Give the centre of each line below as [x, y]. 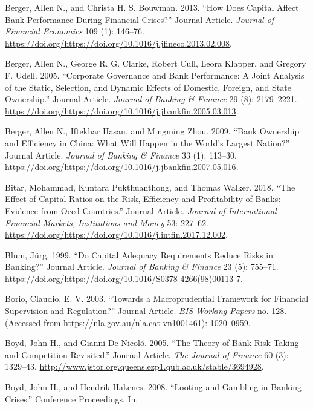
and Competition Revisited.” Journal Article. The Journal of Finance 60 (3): [147, 354]
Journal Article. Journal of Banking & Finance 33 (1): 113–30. [121, 155]
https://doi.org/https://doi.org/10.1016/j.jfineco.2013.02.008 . [118, 43]
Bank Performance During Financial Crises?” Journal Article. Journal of [140, 19]
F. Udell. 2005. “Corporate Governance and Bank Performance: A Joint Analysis [155, 75]
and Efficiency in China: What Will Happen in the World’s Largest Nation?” [147, 142]
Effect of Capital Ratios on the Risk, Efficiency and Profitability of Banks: [143, 199]
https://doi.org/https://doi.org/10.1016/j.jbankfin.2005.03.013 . [122, 110]
